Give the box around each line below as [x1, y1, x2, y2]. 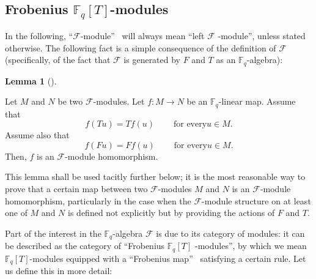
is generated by [123, 53, 181, 66]
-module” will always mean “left [80, 29, 205, 42]
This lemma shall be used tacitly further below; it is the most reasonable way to [5, 170, 306, 183]
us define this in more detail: [5, 264, 112, 277]
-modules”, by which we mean [194, 239, 307, 252]
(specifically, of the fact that [5, 53, 111, 66]
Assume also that [5, 128, 70, 141]
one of [5, 206, 28, 219]
